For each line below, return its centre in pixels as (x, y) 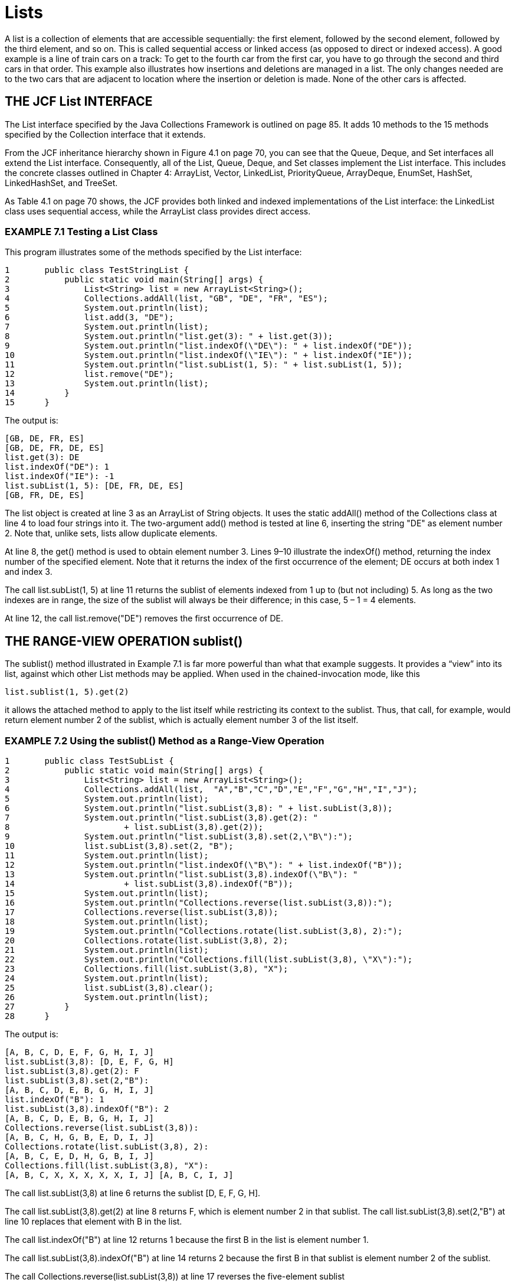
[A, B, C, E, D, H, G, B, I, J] (79, 1156)
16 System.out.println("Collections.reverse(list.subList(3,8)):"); (199, 902)
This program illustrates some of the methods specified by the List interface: (153, 252)
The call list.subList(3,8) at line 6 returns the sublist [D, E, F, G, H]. (133, 1193)
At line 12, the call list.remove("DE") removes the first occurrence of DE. (144, 618)
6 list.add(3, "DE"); (89, 318)
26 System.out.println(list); (107, 997)
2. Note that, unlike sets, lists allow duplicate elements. (111, 533)
